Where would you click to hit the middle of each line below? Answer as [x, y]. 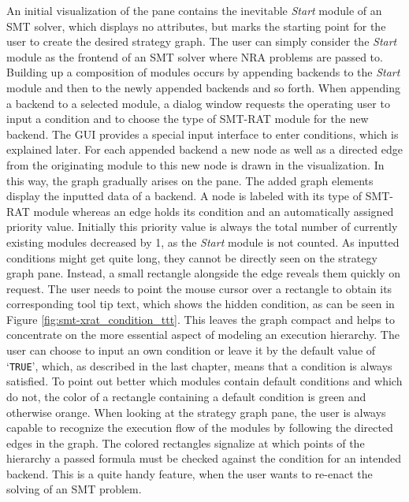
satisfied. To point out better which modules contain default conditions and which [204, 381]
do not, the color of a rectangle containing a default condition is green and [186, 396]
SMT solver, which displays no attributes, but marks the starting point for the [196, 26]
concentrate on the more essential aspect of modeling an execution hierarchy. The [203, 335]
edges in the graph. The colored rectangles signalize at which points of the [186, 443]
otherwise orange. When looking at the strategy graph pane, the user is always [196, 412]
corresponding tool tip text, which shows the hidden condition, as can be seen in [201, 304]
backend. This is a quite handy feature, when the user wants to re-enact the [190, 473]
